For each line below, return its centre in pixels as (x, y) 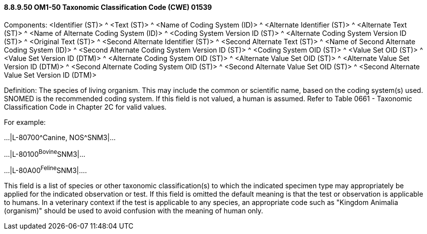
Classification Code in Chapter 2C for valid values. (85, 107)
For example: (25, 122)
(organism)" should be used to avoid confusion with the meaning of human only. (134, 210)
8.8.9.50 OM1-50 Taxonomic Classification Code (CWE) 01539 (108, 7)
